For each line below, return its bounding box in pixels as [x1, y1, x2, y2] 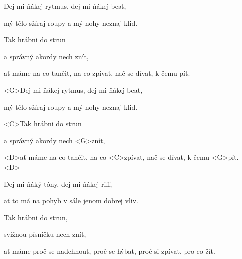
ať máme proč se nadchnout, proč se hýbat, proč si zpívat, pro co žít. [4, 245, 215, 256]
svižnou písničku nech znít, [4, 229, 86, 239]
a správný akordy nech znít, [4, 51, 89, 61]
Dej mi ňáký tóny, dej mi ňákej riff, [4, 178, 112, 189]
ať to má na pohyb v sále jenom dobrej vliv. [4, 195, 139, 206]
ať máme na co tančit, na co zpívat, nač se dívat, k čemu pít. [4, 68, 190, 78]
